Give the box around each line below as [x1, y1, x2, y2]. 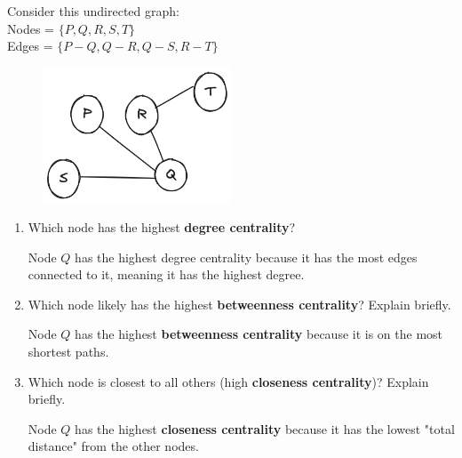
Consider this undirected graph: [7, 2, 179, 20]
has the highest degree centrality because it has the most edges [75, 247, 418, 266]
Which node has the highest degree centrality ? [28, 218, 296, 237]
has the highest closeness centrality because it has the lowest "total [75, 419, 455, 438]
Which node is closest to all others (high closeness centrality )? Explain [28, 372, 429, 390]
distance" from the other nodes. [28, 437, 199, 455]
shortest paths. [28, 342, 109, 361]
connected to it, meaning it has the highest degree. [28, 265, 305, 284]
